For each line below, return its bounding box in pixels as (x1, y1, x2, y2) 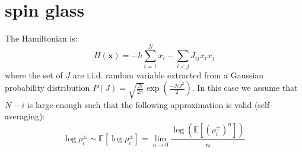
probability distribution (5, 81, 90, 94)
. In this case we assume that (192, 81, 298, 94)
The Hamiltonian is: (5, 32, 78, 45)
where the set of (5, 68, 63, 81)
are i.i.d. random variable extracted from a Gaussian (72, 68, 264, 81)
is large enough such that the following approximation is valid (27, 98, 252, 110)
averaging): (5, 110, 45, 122)
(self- (254, 98, 272, 110)
